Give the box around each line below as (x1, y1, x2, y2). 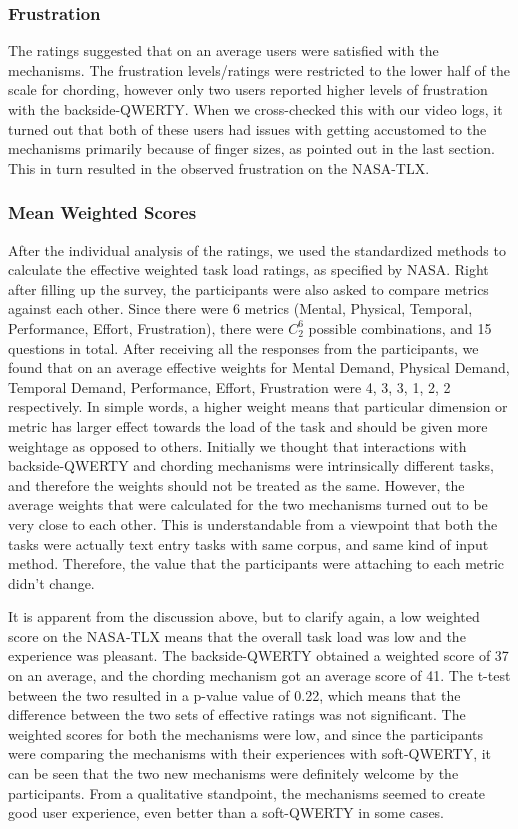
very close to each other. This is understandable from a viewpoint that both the (8, 513, 498, 534)
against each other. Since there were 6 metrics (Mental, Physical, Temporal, (8, 298, 473, 319)
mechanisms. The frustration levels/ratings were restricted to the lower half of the (8, 59, 510, 80)
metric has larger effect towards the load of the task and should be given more (8, 415, 488, 436)
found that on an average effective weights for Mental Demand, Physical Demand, (8, 357, 510, 378)
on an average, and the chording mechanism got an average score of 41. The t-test (8, 665, 511, 686)
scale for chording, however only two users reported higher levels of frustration (8, 79, 488, 100)
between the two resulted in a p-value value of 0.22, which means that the (8, 684, 461, 705)
